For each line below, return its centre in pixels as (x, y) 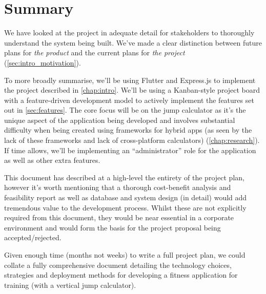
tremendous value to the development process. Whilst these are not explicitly (125, 207)
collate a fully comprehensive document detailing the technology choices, (118, 265)
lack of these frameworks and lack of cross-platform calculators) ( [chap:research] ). (132, 140)
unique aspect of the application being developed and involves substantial (120, 120)
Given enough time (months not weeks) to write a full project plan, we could (125, 255)
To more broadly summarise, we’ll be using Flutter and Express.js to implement (130, 80)
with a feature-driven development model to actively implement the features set (129, 100)
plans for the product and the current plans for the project (95, 52)
